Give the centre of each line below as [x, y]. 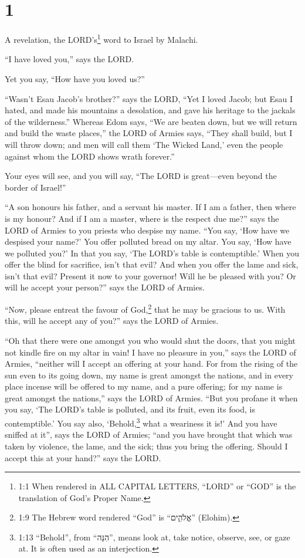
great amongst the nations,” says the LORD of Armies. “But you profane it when [151, 398]
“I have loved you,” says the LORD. [70, 59]
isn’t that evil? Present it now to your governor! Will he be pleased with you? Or [150, 275]
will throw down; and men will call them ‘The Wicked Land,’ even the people [144, 144]
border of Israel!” [35, 187]
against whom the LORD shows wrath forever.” [90, 156]
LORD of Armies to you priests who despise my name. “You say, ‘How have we [147, 230]
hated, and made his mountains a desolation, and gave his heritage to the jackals [150, 110]
